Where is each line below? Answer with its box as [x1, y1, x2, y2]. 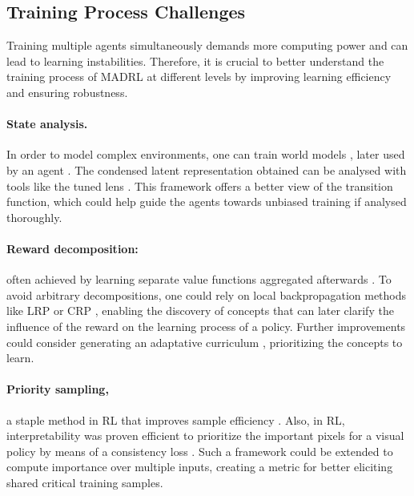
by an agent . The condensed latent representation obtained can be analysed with [6, 161, 407, 178]
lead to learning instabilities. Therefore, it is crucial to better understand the [6, 52, 384, 69]
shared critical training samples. [6, 474, 163, 490]
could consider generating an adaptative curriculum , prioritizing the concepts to [6, 333, 403, 350]
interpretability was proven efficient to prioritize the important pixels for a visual [6, 427, 404, 444]
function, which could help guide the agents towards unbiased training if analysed [6, 193, 407, 210]
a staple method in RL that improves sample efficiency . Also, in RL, [6, 411, 345, 428]
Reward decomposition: [6, 240, 139, 256]
